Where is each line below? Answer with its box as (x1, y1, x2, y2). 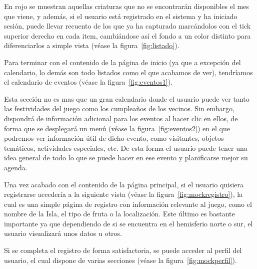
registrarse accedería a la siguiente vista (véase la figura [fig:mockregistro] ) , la (4, 189, 243, 199)
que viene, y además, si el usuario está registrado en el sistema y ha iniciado (4, 11, 237, 21)
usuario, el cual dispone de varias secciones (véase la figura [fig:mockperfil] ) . (4, 254, 237, 265)
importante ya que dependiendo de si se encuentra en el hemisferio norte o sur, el (4, 218, 253, 228)
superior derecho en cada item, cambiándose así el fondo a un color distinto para (4, 30, 251, 41)
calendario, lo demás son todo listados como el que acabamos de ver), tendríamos (4, 67, 253, 77)
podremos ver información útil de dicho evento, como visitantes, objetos (4, 133, 224, 143)
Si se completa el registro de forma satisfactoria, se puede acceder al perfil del (4, 245, 242, 255)
